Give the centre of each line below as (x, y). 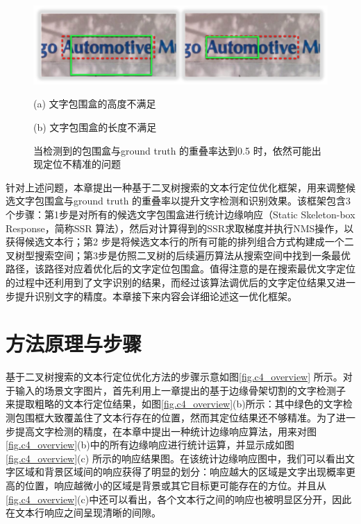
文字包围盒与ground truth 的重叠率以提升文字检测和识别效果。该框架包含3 (183, 201)
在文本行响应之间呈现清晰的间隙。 (83, 513)
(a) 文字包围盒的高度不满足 (95, 104)
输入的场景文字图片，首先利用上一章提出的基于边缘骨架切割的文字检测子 (180, 390)
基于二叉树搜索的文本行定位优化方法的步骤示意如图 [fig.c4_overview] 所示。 (174, 377)
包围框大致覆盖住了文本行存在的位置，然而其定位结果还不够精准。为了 (175, 418)
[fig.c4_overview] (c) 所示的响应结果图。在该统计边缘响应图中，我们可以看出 (175, 458)
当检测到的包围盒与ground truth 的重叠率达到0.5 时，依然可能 (173, 150)
